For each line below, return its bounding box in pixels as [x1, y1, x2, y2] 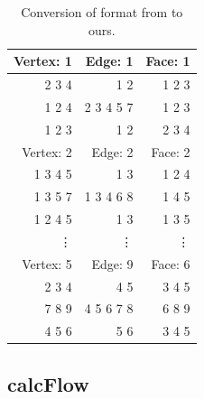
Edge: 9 [91, 254, 134, 273]
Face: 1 [145, 51, 190, 70]
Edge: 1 [85, 51, 134, 70]
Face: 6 [151, 254, 190, 273]
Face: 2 [151, 142, 190, 161]
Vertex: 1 [14, 51, 72, 70]
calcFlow [7, 369, 89, 397]
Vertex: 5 [22, 254, 72, 273]
